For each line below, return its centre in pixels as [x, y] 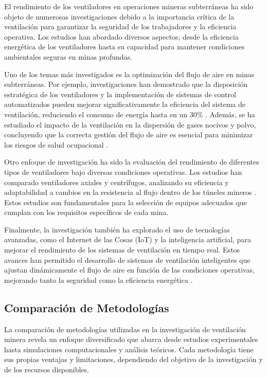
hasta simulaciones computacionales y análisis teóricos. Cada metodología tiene [129, 349]
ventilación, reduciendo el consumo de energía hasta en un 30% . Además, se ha [130, 114]
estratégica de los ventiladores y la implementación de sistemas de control [120, 94]
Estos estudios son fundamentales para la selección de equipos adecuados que [126, 202]
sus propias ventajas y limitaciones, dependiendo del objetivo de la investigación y [133, 359]
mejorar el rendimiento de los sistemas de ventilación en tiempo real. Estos [122, 250]
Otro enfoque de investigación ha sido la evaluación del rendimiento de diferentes [132, 162]
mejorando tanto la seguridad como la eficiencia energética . [99, 280]
